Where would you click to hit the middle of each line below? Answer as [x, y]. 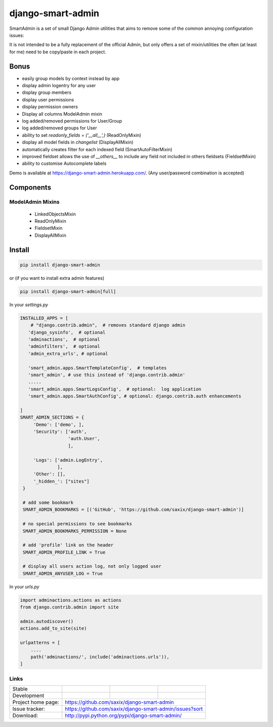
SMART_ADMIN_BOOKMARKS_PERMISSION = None [75, 531]
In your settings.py [29, 305]
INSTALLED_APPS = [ [44, 318]
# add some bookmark [48, 502]
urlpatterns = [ [40, 643]
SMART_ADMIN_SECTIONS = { [52, 417]
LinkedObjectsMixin [55, 214]
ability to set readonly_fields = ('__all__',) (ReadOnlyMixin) [82, 135]
